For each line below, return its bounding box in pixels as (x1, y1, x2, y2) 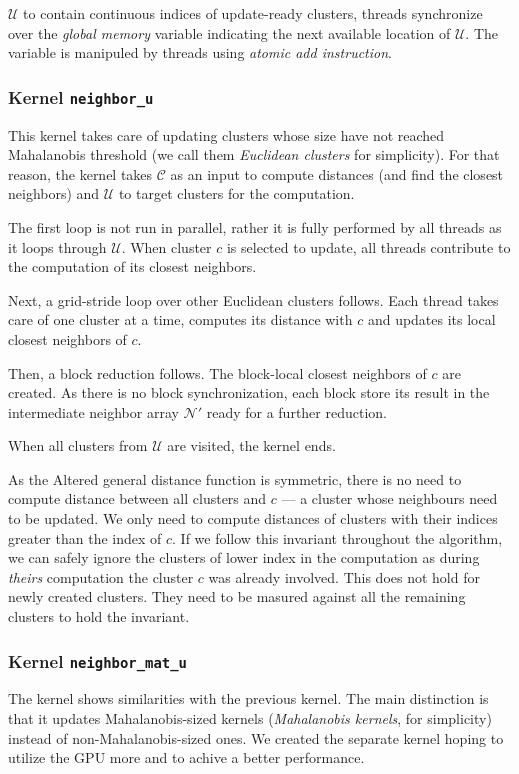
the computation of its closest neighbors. (8, 256, 257, 277)
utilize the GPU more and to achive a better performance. (8, 747, 365, 768)
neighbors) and (8, 183, 100, 204)
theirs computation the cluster (8, 566, 194, 587)
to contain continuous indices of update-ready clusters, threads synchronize (23, 3, 483, 23)
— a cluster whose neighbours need (281, 488, 498, 509)
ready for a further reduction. (206, 401, 387, 422)
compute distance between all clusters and (8, 488, 267, 509)
